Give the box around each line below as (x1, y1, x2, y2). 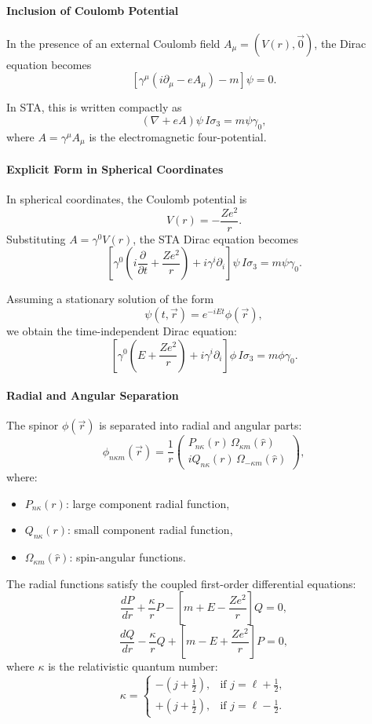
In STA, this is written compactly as (6, 99, 182, 115)
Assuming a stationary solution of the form (6, 291, 214, 307)
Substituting (6, 230, 66, 247)
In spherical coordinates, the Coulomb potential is (6, 191, 247, 207)
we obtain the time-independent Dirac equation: (6, 322, 237, 338)
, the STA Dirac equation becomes (133, 230, 298, 247)
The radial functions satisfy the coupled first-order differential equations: (6, 575, 356, 591)
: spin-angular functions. (69, 549, 186, 565)
